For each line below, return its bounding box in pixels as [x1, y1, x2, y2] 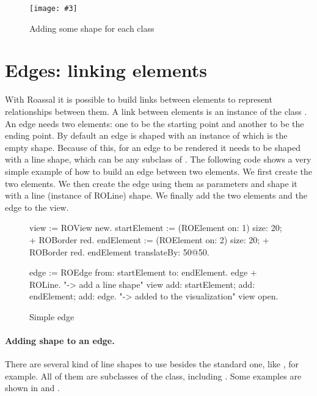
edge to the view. [5, 200, 69, 213]
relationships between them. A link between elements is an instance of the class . [5, 105, 307, 117]
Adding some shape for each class [29, 21, 155, 34]
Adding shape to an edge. [5, 334, 115, 347]
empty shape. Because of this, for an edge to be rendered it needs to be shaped [5, 141, 301, 153]
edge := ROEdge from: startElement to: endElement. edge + [29, 266, 257, 279]
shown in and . [5, 381, 60, 394]
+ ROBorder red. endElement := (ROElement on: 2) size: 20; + [29, 233, 269, 246]
